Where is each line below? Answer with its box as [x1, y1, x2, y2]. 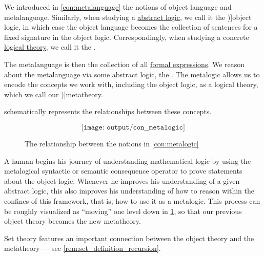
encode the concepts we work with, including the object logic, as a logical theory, [4, 79, 258, 90]
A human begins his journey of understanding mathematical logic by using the [4, 155, 251, 166]
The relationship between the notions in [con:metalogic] [25, 138, 199, 148]
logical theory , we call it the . [4, 41, 96, 52]
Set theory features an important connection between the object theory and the [4, 232, 254, 243]
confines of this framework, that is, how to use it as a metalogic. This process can [4, 195, 260, 206]
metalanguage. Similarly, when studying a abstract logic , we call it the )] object [4, 11, 252, 22]
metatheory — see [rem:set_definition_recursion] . [4, 243, 161, 253]
